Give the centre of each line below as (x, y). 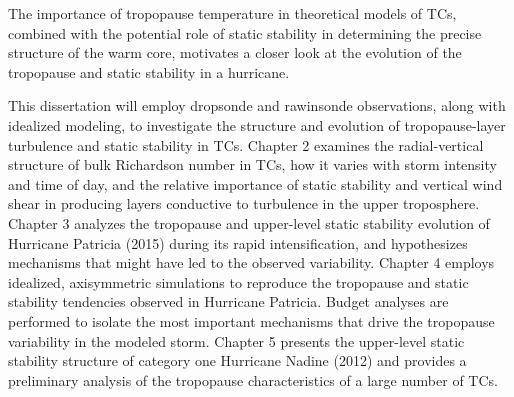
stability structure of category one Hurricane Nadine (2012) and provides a (237, 360)
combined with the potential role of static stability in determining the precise (245, 32)
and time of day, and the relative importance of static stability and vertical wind (255, 183)
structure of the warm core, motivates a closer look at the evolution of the (235, 52)
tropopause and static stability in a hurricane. (149, 71)
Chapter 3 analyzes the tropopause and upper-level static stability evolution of (249, 222)
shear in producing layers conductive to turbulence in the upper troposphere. (244, 203)
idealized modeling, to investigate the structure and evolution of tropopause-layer (257, 124)
